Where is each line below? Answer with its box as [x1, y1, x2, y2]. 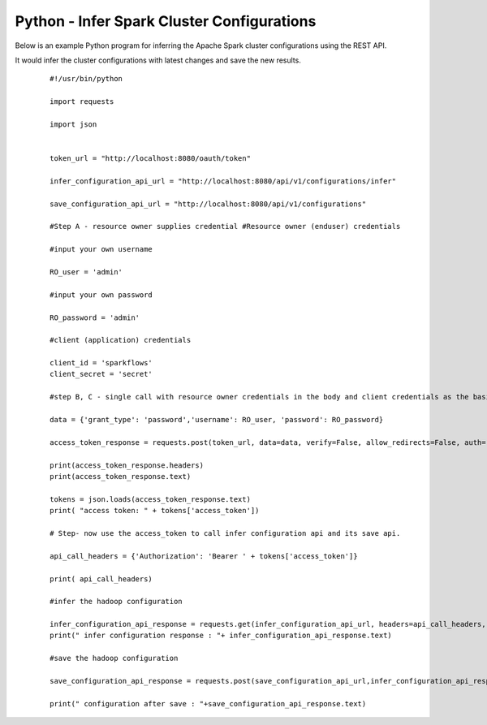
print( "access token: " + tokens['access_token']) [50, 506, 260, 516]
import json [50, 119, 97, 129]
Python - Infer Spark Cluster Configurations [15, 12, 317, 30]
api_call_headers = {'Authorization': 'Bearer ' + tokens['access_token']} [50, 551, 358, 560]
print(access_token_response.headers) [50, 460, 205, 470]
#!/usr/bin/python [50, 74, 123, 84]
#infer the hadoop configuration [50, 597, 183, 606]
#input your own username [50, 244, 153, 254]
